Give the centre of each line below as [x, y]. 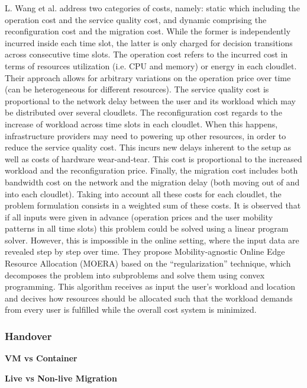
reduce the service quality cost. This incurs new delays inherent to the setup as [148, 147]
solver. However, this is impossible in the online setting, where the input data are [152, 240]
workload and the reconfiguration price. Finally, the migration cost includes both [151, 170]
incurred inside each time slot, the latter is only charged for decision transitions [149, 42]
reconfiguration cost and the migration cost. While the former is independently [148, 31]
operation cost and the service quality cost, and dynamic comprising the [136, 19]
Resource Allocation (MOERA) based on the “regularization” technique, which [148, 263]
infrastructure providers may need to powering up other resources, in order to [146, 135]
